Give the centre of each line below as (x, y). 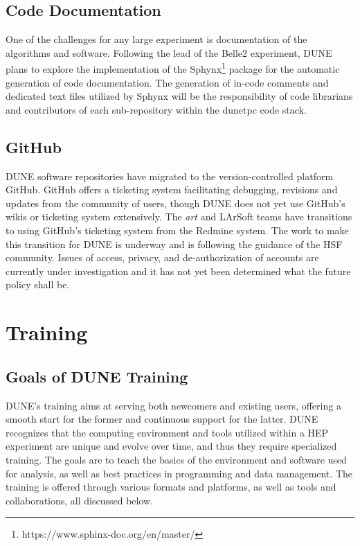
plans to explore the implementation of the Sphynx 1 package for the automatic (173, 68)
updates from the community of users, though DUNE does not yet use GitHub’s (175, 203)
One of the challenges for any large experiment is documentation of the (156, 39)
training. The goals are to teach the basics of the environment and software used (176, 459)
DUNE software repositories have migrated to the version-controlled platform (170, 176)
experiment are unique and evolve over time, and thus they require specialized (171, 446)
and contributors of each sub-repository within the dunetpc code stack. (156, 109)
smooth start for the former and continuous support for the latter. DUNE (162, 419)
